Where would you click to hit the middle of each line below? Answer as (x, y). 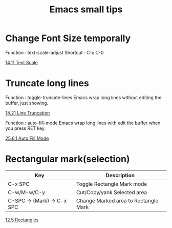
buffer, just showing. (27, 103)
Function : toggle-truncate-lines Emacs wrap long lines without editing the (83, 97)
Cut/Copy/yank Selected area (112, 192)
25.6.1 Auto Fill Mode (27, 138)
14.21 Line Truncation (28, 113)
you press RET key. (26, 128)
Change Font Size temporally (68, 38)
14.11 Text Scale (22, 62)
